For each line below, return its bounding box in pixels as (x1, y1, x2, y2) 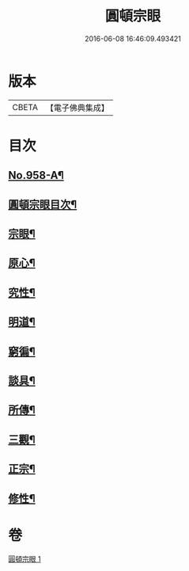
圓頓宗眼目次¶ (8, 197, 77, 211)
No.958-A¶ (8, 169, 65, 182)
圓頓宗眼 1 (8, 554, 41, 563)
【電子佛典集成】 (45, 102, 109, 113)
